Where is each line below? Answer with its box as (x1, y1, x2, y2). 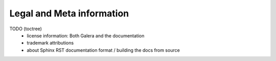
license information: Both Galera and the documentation (27, 32, 145, 38)
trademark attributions (27, 40, 74, 46)
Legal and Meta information (9, 8, 129, 19)
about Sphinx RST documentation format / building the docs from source (27, 47, 180, 53)
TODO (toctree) (9, 26, 42, 32)
